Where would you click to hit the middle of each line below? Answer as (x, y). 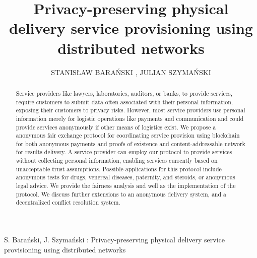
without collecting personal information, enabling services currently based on (117, 160)
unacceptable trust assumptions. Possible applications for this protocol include (119, 169)
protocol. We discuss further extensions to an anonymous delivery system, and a (121, 194)
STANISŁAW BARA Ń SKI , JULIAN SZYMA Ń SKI (131, 72)
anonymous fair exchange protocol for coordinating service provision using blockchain (128, 135)
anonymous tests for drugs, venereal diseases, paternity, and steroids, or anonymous (125, 177)
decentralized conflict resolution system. (68, 202)
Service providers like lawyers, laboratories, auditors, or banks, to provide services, (124, 93)
